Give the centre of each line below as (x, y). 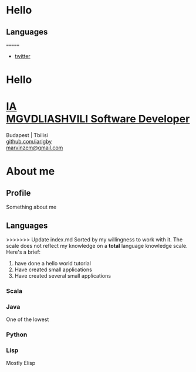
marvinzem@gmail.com (35, 148)
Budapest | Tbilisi (27, 135)
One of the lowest (28, 319)
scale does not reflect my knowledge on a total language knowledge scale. (97, 245)
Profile (18, 193)
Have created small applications (53, 269)
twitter (22, 56)
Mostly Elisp (21, 363)
